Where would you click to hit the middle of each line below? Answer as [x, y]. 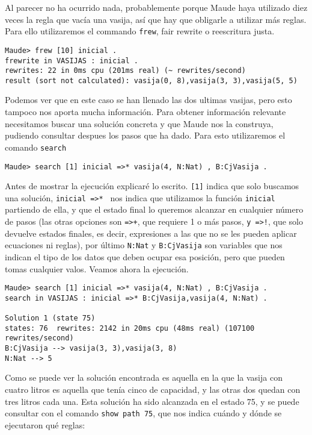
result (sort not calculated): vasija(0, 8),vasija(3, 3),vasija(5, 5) [151, 80]
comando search [36, 147]
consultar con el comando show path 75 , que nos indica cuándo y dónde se [143, 413]
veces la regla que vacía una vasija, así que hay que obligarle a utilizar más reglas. [156, 19]
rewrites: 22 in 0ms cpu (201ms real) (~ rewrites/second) [125, 71]
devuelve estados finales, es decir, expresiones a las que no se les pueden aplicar [151, 233]
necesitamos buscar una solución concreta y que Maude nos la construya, [139, 123]
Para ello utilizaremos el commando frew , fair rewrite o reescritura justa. [140, 31]
